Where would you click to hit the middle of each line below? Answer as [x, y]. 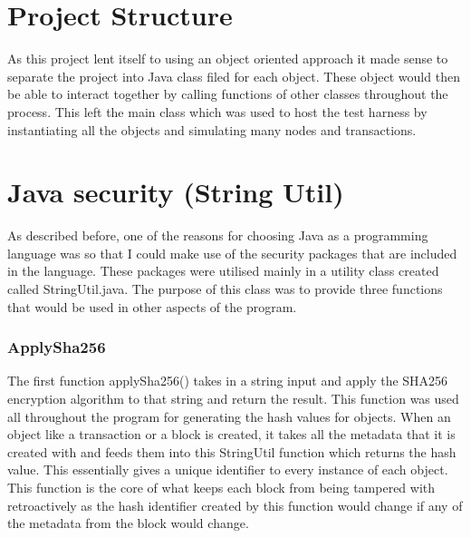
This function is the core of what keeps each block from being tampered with [221, 487]
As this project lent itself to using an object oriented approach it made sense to [228, 59]
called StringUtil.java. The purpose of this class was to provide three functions [225, 289]
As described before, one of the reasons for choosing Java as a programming [218, 235]
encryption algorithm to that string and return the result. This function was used [233, 398]
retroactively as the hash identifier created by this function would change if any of [235, 505]
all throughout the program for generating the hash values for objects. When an [229, 416]
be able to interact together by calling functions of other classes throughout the [228, 94]
